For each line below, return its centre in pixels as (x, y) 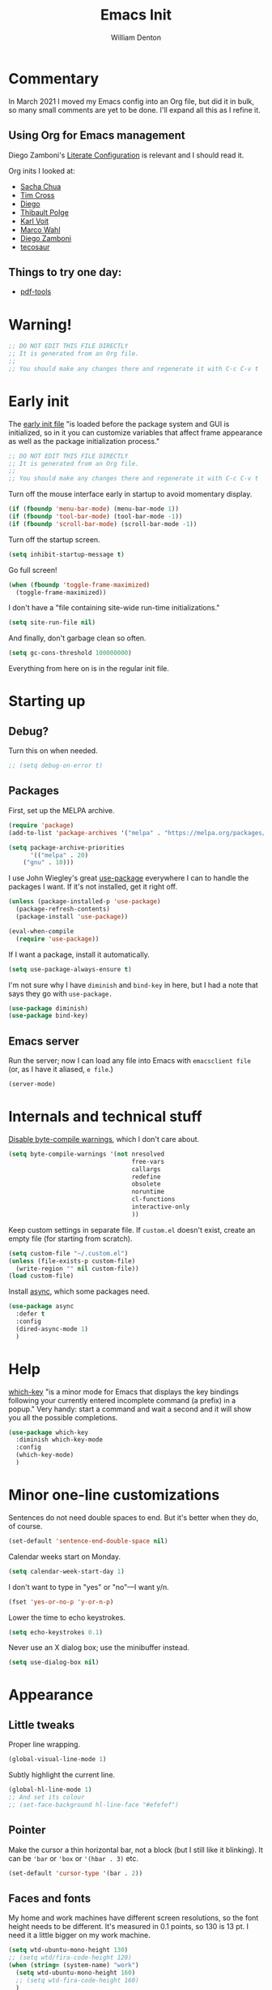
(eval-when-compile (41, 931)
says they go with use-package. (61, 993)
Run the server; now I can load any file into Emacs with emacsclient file (130, 1061)
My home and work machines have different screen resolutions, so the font (134, 1918)
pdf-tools (36, 292)
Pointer (27, 1831)
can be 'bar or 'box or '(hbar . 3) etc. (74, 1858)
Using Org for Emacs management (97, 136)
